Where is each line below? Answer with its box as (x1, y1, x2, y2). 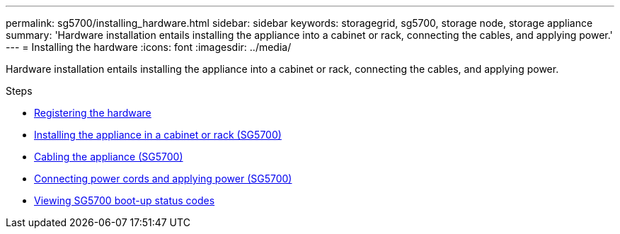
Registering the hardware (34, 107, 151, 119)
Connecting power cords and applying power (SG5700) (34, 172, 292, 185)
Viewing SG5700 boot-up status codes (34, 194, 215, 206)
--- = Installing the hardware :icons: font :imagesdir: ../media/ (6, 41, 292, 53)
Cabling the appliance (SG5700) (34, 151, 183, 163)
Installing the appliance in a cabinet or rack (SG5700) (34, 129, 282, 141)
